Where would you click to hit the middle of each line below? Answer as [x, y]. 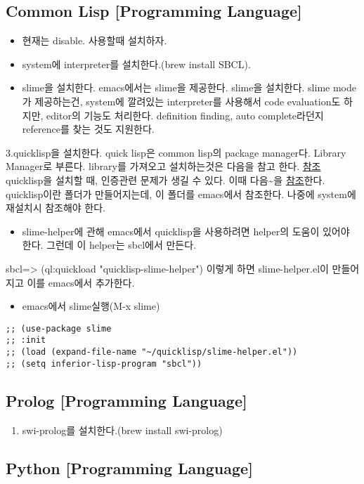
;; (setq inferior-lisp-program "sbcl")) [104, 364]
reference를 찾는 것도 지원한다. [88, 129]
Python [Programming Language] [129, 467]
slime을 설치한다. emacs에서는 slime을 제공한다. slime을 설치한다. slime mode [189, 87]
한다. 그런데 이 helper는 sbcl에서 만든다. [109, 245]
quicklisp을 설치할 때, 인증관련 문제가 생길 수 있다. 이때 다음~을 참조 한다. [165, 179]
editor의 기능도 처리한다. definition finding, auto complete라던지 [185, 115]
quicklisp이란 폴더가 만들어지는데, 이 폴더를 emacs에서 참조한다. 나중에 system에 [181, 194]
